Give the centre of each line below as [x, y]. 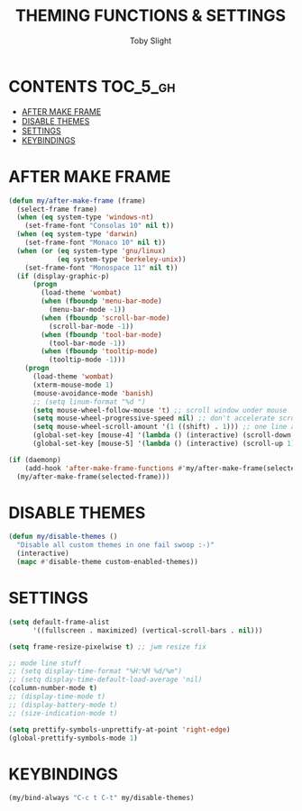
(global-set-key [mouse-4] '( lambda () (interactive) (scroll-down [162, 435]
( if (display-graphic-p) [63, 276]
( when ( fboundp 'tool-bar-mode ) [102, 334]
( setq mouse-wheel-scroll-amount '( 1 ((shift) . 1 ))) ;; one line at [165, 427]
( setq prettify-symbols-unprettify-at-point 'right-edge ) [119, 729]
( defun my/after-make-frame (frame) [77, 200]
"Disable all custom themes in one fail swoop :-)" [116, 545]
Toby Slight [151, 41]
